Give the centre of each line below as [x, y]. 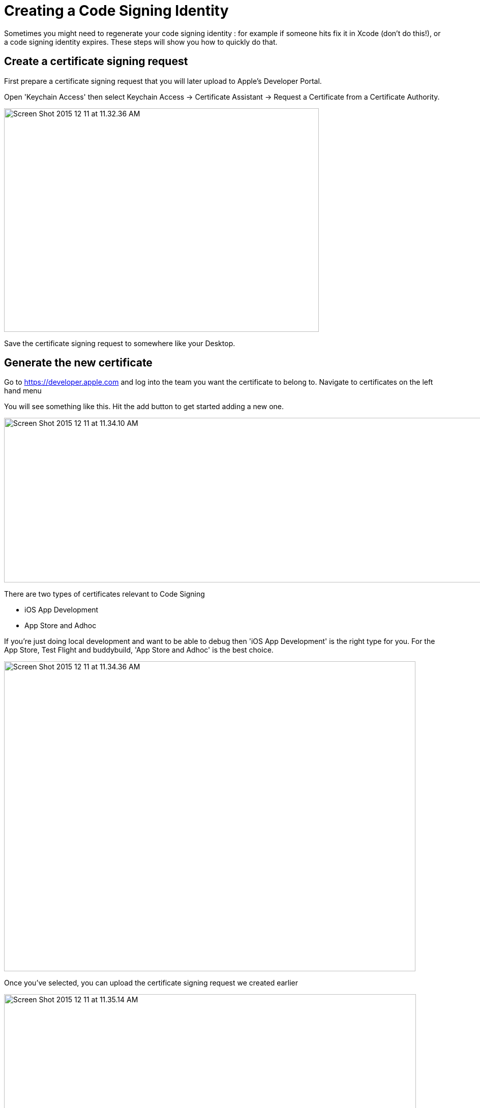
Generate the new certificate [78, 363]
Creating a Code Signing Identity [116, 11]
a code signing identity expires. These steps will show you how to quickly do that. [141, 42]
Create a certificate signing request [96, 61]
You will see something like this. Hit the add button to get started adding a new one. [144, 407]
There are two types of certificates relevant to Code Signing [104, 594]
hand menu [23, 391]
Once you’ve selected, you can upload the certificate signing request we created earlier [151, 983]
